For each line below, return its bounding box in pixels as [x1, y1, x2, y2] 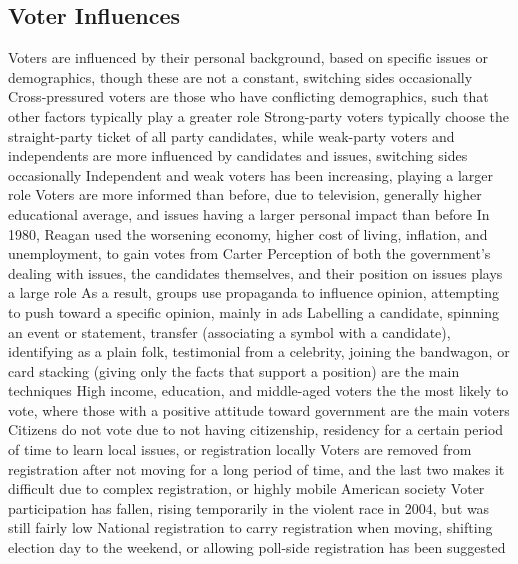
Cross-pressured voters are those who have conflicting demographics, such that [8, 86, 489, 107]
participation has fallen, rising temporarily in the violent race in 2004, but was [8, 497, 490, 518]
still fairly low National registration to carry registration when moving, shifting [8, 517, 493, 538]
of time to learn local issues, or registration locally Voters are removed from [8, 439, 472, 460]
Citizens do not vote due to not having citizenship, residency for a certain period [8, 419, 504, 440]
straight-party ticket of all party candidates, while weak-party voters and [8, 125, 455, 146]
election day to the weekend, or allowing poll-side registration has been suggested [8, 537, 506, 558]
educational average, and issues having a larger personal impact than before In [8, 203, 490, 224]
